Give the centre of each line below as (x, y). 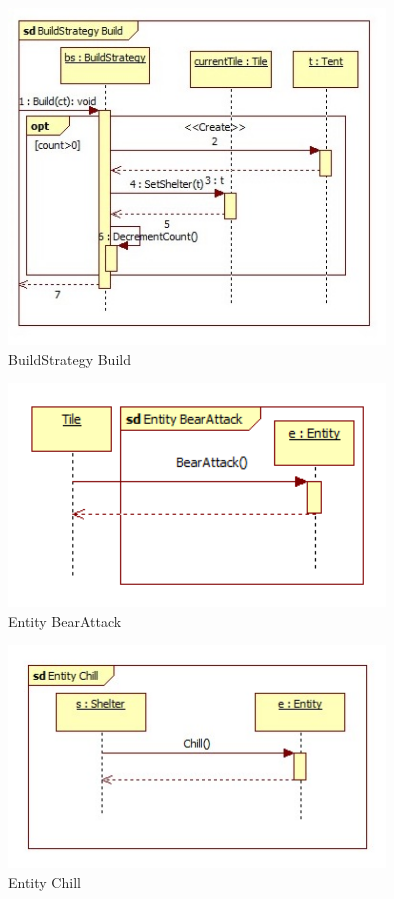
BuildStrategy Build (69, 358)
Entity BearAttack (65, 620)
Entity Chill (44, 881)
